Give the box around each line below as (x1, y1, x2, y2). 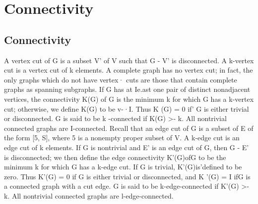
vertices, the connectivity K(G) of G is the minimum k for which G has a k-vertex (4, 93, 254, 104)
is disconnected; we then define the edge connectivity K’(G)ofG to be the (4, 152, 226, 162)
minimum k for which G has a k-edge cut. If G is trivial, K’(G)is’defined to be (4, 162, 242, 172)
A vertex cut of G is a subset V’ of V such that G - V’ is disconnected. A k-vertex (4, 55, 254, 65)
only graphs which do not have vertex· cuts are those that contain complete (4, 74, 237, 84)
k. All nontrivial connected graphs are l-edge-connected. (4, 190, 174, 201)
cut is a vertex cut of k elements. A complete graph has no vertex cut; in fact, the (4, 65, 253, 75)
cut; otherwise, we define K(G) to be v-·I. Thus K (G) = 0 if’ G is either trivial (4, 103, 249, 114)
